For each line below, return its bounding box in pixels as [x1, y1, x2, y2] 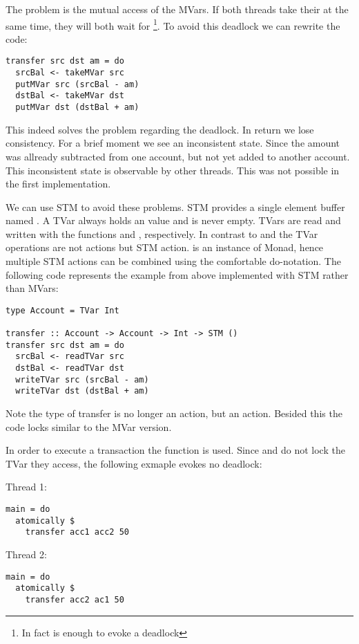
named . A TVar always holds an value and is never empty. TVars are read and [6, 213, 341, 228]
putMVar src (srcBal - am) [15, 79, 139, 89]
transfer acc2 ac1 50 [25, 594, 124, 605]
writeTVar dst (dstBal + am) [15, 386, 149, 396]
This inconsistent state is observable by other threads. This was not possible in [6, 163, 340, 177]
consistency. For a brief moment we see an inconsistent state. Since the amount [6, 136, 340, 150]
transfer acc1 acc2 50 [25, 527, 129, 537]
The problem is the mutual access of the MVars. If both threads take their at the [6, 2, 349, 16]
